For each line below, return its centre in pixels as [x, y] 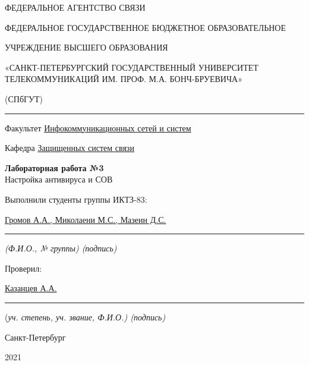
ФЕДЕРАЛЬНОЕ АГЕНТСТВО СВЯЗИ [75, 7]
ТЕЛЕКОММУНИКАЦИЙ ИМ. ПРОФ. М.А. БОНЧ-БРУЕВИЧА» [124, 79]
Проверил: [23, 268]
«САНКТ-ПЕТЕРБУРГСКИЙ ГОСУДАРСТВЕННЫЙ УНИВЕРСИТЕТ [132, 67]
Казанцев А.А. [31, 288]
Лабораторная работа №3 [54, 167]
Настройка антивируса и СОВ [59, 179]
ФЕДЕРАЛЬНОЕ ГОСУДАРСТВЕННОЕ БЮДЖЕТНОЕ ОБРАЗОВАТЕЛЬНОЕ [146, 27]
